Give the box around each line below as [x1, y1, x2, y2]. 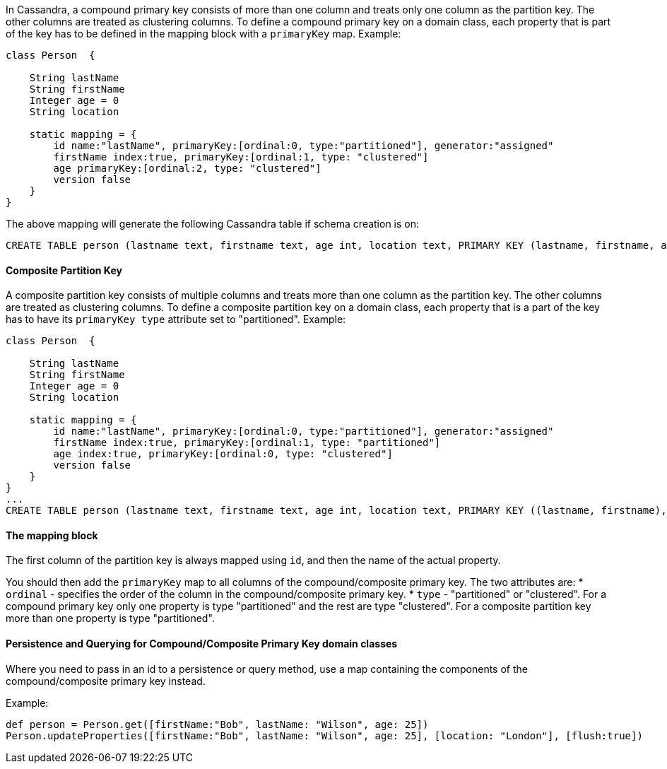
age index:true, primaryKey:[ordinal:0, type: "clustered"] [53, 448, 393, 460]
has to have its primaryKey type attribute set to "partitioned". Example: [6, 313, 346, 326]
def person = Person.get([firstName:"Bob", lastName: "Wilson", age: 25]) [6, 718, 429, 730]
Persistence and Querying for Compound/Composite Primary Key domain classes [6, 638, 398, 650]
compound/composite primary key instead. [6, 674, 206, 687]
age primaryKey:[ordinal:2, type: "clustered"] [53, 163, 321, 174]
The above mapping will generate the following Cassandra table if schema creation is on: [6, 218, 420, 230]
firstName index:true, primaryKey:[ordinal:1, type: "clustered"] [53, 151, 429, 163]
